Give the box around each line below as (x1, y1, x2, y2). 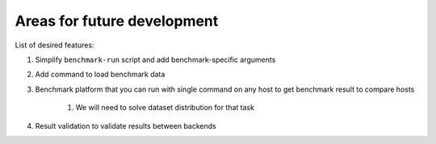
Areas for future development (15, 12, 219, 30)
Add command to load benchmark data (35, 69, 166, 80)
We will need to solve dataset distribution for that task (75, 103, 254, 113)
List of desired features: (15, 40, 94, 50)
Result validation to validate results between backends (35, 121, 217, 130)
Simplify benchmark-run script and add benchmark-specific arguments (35, 55, 276, 64)
